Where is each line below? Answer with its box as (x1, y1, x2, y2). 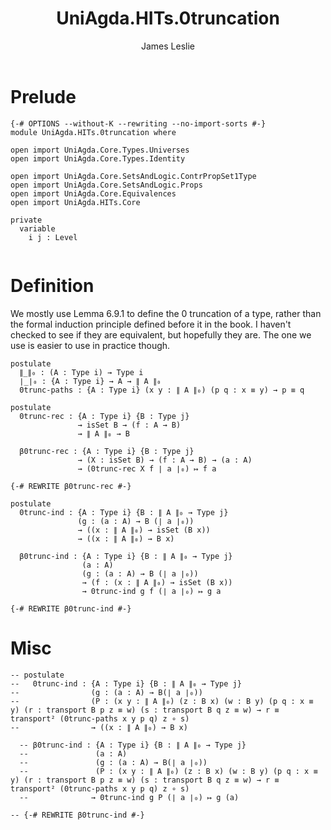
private (10, 215, 43, 225)
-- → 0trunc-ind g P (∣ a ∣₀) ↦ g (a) (19, 792, 240, 802)
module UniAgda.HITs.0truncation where (10, 127, 177, 137)
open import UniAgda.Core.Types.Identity (10, 153, 186, 164)
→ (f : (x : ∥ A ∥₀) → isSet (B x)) (81, 577, 233, 587)
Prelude (10, 85, 77, 108)
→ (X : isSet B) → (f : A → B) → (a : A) (77, 455, 253, 465)
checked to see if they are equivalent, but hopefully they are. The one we (10, 328, 312, 341)
